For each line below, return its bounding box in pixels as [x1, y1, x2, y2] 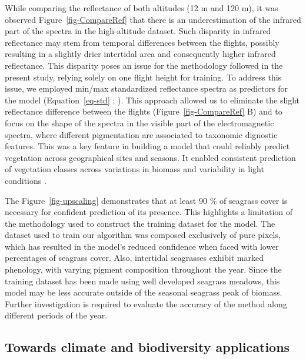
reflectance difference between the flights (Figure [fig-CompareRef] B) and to [5, 105, 282, 118]
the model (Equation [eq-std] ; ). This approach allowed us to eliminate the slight [5, 93, 300, 106]
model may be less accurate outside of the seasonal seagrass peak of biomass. [5, 286, 282, 298]
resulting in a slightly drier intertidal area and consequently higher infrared [5, 48, 276, 60]
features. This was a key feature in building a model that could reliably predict [5, 140, 290, 152]
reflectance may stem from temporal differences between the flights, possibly [5, 36, 280, 48]
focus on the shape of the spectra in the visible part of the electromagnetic [5, 116, 274, 129]
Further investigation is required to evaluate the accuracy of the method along [5, 297, 287, 310]
